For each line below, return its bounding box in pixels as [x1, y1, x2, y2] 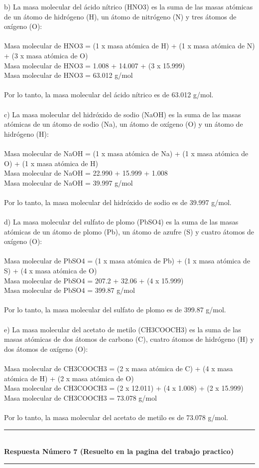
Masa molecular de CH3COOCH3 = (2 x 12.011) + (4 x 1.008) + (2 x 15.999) [4, 383, 244, 393]
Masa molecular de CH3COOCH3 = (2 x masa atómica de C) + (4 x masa [4, 363, 233, 373]
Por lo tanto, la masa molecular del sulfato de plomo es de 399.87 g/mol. [4, 304, 226, 315]
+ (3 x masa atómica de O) [4, 50, 88, 60]
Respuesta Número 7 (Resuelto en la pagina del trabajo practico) [4, 446, 234, 457]
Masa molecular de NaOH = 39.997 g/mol [4, 177, 133, 188]
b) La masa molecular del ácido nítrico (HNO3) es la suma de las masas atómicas [4, 1, 253, 11]
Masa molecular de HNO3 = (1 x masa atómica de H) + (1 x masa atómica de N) [4, 40, 255, 51]
